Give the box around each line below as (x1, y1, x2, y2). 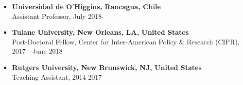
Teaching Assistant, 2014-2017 (12, 71, 102, 82)
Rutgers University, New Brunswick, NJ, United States (12, 62, 202, 72)
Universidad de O (12, 1, 72, 11)
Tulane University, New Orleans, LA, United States (12, 27, 189, 37)
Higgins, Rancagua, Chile (74, 1, 161, 11)
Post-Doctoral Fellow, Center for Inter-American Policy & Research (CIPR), (12, 36, 240, 46)
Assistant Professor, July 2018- (12, 11, 104, 21)
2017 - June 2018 (12, 46, 63, 56)
